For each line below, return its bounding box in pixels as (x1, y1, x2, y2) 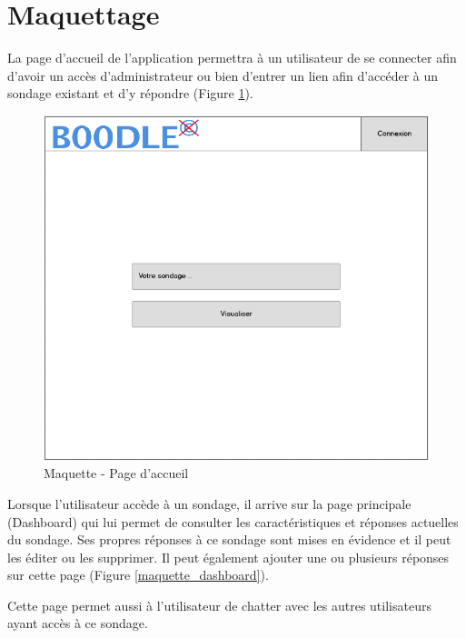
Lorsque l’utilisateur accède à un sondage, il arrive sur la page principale (7, 493, 411, 513)
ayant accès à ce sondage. (7, 613, 148, 633)
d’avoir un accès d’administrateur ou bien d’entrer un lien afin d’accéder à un (7, 65, 439, 85)
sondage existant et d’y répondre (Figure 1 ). (7, 84, 253, 103)
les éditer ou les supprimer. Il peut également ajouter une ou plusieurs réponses (7, 547, 450, 566)
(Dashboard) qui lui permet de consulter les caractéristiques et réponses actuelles (7, 512, 459, 531)
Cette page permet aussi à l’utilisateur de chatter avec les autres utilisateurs (7, 595, 431, 614)
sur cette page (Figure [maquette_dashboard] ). (7, 565, 269, 584)
